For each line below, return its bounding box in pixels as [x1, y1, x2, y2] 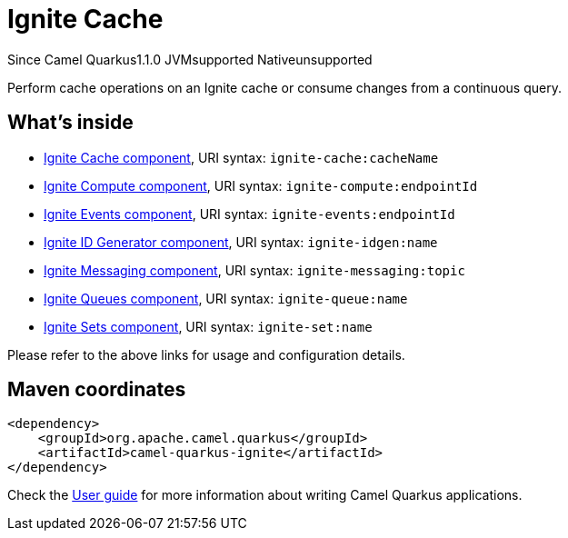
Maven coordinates [7, 378, 186, 402]
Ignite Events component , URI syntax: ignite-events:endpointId [44, 205, 455, 222]
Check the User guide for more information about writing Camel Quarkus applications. [7, 487, 523, 503]
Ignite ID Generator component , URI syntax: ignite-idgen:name [44, 234, 438, 250]
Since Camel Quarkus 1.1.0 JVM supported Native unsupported [7, 51, 373, 67]
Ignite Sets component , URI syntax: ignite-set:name [44, 318, 373, 334]
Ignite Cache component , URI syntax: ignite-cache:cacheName [44, 149, 439, 165]
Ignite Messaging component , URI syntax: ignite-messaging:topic [44, 262, 465, 278]
